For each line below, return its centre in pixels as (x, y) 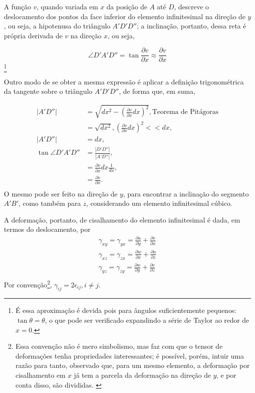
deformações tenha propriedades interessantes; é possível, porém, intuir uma (130, 355)
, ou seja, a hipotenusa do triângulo (57, 26)
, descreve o (191, 6)
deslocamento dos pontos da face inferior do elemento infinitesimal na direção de (125, 16)
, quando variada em (67, 6)
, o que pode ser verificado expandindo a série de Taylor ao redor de (147, 320)
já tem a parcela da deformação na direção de (142, 375)
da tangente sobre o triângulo (48, 91)
